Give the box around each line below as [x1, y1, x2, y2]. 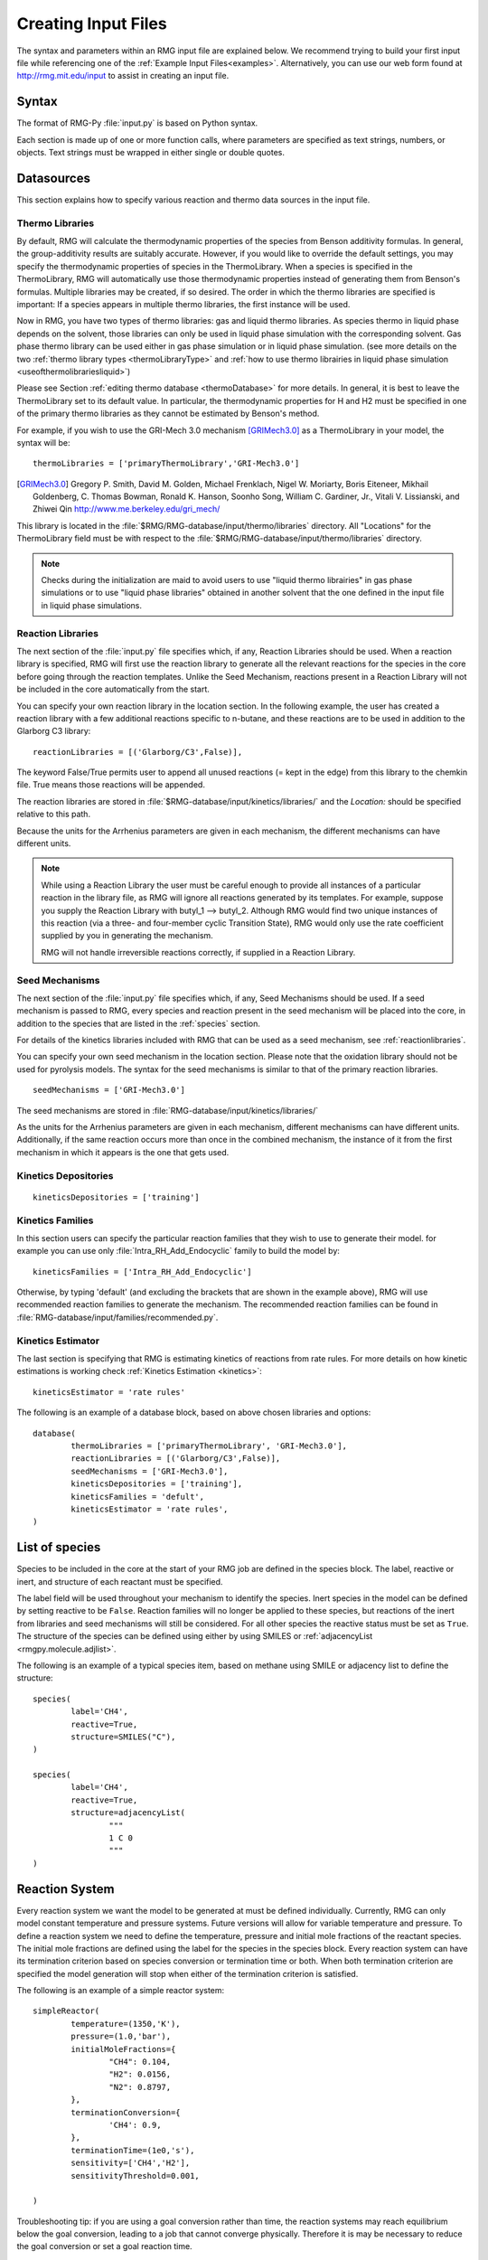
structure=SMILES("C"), [70, 1731, 176, 1742]
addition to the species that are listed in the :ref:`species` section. [16, 1018, 261, 1029]
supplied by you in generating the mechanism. [41, 930, 214, 941]
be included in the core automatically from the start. [16, 683, 210, 695]
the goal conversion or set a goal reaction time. [16, 2241, 193, 2252]
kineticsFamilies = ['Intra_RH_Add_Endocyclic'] [33, 1267, 252, 1276]
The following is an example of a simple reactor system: [16, 1985, 225, 1996]
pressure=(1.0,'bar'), [70, 2031, 172, 2042]
